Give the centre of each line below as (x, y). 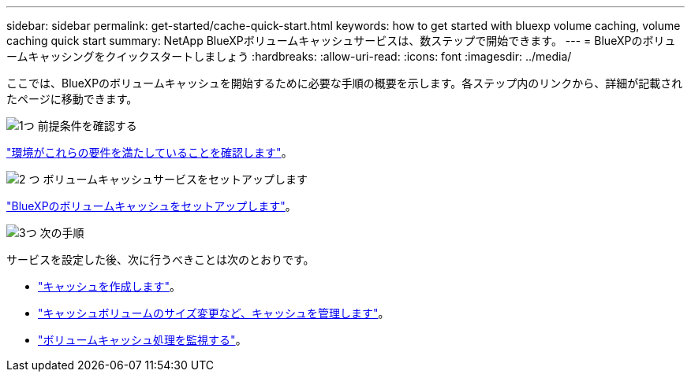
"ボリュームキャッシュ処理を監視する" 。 (142, 340)
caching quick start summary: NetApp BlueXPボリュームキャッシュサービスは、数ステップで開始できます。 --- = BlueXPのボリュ (341, 41)
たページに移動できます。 (72, 99)
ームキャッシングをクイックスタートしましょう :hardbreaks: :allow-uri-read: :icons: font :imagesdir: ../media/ (289, 56)
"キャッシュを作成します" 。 (110, 286)
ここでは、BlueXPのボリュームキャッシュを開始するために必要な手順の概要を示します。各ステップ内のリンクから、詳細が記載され (345, 83)
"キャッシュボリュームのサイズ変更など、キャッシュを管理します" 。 (214, 313)
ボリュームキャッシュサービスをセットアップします (176, 179)
